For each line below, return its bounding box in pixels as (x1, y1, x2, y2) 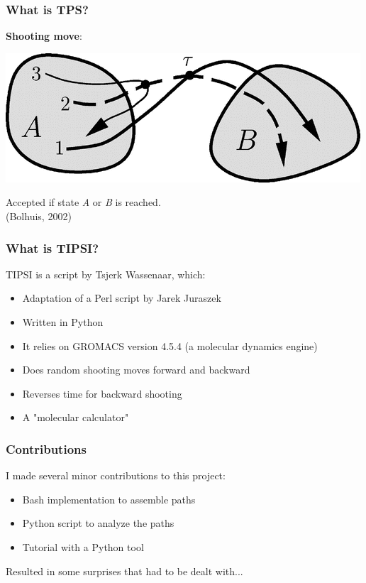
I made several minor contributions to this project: (6, 468, 226, 483)
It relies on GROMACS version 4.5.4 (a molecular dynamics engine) (22, 338, 318, 353)
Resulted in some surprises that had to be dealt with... (6, 563, 243, 578)
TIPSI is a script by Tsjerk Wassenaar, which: (6, 266, 206, 281)
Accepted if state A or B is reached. (6, 195, 161, 209)
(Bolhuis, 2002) (6, 209, 72, 223)
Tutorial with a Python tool (22, 539, 144, 554)
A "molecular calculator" (22, 410, 129, 425)
